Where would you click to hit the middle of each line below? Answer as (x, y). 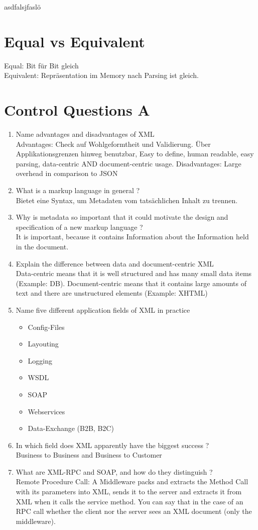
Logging (40, 360)
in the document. (42, 246)
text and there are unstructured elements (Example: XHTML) (112, 293)
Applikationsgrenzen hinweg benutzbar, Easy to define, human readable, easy (135, 154)
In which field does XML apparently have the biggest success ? (112, 445)
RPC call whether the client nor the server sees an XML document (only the (134, 511)
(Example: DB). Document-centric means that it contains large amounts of (131, 283)
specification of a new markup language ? (79, 227)
